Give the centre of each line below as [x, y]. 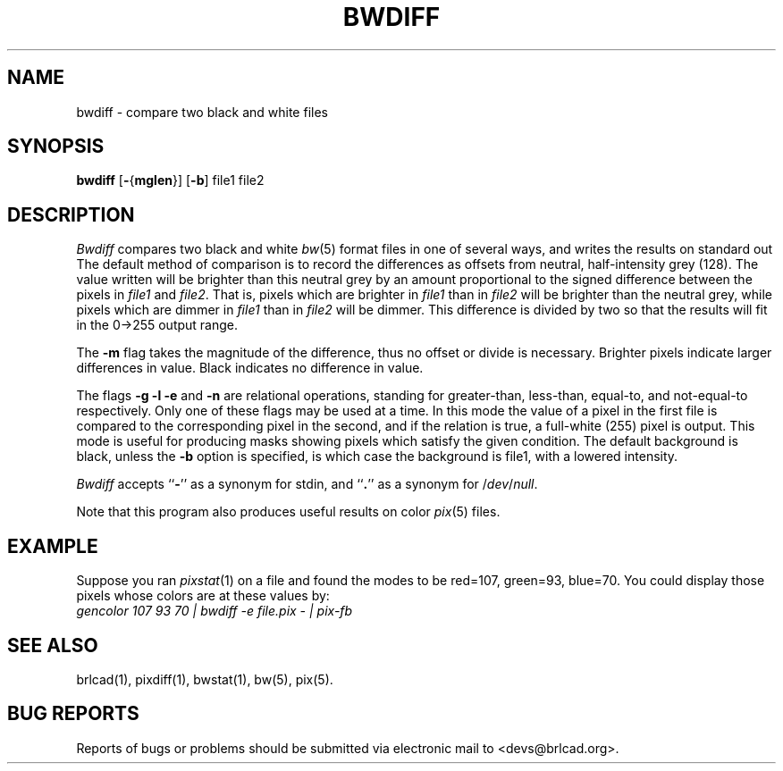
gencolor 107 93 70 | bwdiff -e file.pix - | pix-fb [215, 611]
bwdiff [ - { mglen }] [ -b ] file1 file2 [170, 180]
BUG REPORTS [73, 714]
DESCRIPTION [71, 214]
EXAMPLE [53, 546]
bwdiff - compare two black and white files [202, 112]
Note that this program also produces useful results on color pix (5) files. [288, 512]
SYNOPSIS [56, 147]
